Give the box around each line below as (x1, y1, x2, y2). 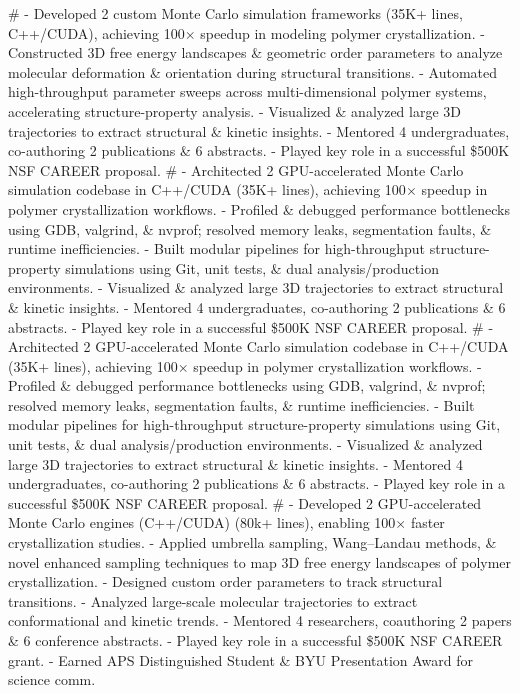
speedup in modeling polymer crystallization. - (200, 22, 485, 43)
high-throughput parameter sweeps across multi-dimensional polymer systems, (8, 81, 487, 102)
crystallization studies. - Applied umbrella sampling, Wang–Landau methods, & (8, 532, 497, 553)
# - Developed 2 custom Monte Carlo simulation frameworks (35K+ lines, (8, 3, 463, 23)
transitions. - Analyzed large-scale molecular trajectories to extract (8, 590, 418, 611)
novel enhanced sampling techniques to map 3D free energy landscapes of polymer (8, 551, 512, 572)
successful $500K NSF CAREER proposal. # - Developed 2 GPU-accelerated (8, 492, 482, 513)
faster (410, 512, 445, 533)
